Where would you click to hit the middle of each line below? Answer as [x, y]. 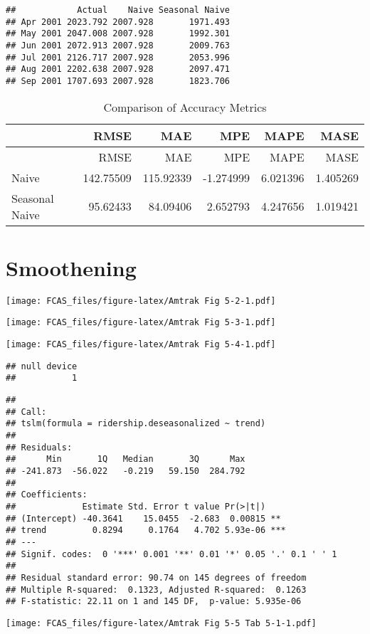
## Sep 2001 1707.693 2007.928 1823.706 [118, 81]
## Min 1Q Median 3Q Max [126, 459]
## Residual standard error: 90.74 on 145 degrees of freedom [156, 577]
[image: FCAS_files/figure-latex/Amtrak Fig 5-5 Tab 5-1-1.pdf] [161, 623]
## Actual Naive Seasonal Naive [118, 10]
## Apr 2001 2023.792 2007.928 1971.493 [118, 22]
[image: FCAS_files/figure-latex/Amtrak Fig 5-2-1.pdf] [141, 301]
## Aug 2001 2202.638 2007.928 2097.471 [118, 69]
